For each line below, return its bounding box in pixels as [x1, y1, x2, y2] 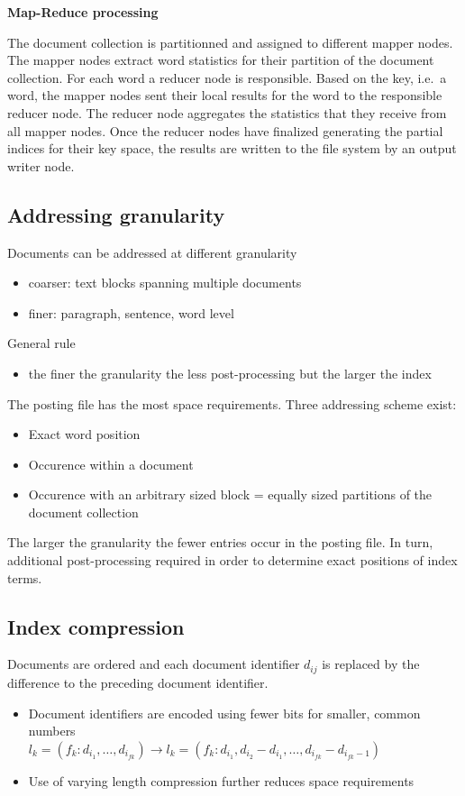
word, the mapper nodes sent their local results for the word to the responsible [7, 86, 442, 105]
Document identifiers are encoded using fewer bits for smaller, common [28, 703, 421, 722]
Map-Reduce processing [7, 3, 159, 21]
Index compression [7, 612, 185, 640]
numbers [28, 721, 76, 740]
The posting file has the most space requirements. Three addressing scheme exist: [7, 394, 457, 413]
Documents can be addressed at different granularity [7, 242, 297, 261]
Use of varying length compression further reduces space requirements [28, 771, 415, 790]
